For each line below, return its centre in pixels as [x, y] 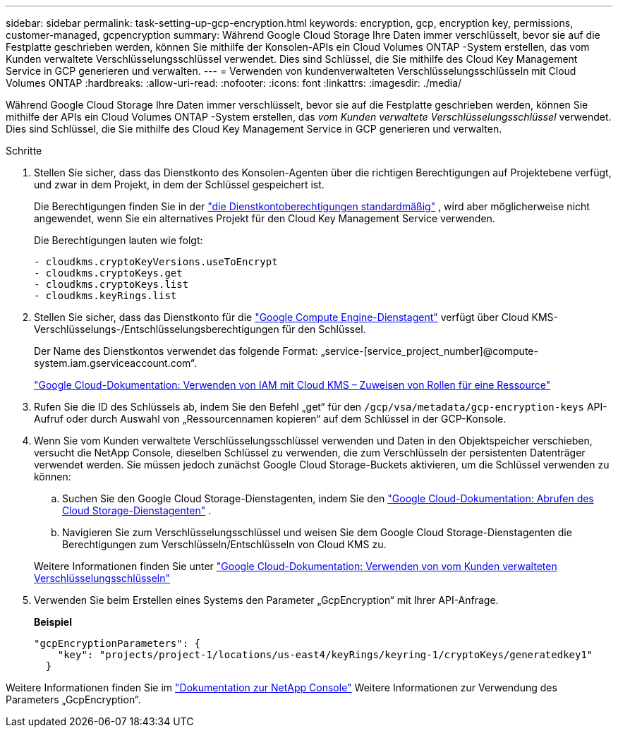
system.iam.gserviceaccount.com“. [115, 363]
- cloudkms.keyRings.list [105, 296]
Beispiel [53, 622]
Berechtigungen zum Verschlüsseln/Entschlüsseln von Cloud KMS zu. [224, 544]
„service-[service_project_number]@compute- [429, 351]
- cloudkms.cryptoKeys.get [108, 273]
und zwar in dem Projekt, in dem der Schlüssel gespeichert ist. [179, 184]
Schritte [24, 151]
